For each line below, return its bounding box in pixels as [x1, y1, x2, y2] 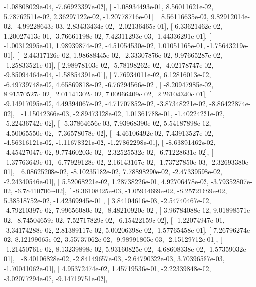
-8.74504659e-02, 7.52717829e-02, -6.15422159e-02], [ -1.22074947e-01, [15, 215, 225, 225]
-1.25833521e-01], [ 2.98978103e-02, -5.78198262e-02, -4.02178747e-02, [4, 59, 214, 70]
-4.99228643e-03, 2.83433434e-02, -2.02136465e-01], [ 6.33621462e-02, [15, 21, 222, 31]
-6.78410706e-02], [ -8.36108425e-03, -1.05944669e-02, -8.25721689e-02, [15, 186, 227, 196]
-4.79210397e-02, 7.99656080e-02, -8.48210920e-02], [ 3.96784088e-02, [4, 205, 211, 215]
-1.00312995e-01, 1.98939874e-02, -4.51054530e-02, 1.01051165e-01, [4, 40, 205, 50]
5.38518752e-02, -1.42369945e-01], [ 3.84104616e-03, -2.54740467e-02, [4, 195, 211, 205]
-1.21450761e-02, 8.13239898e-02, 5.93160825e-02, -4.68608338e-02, [4, 243, 205, 254]
